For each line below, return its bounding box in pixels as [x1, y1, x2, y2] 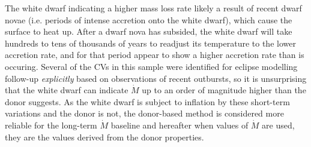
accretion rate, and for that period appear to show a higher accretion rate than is [5, 48, 304, 61]
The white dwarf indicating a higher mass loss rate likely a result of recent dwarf [5, 2, 302, 14]
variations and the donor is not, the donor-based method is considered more [5, 107, 284, 120]
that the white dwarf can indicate [5, 84, 128, 96]
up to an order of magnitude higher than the [142, 84, 306, 96]
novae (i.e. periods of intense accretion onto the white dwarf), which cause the [5, 13, 292, 26]
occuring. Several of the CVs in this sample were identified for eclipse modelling [5, 60, 298, 72]
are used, [262, 118, 295, 131]
